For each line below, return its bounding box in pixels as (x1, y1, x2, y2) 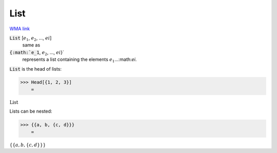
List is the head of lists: (9, 65, 62, 72)
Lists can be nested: (9, 108, 52, 115)
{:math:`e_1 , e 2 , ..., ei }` (9, 49, 64, 56)
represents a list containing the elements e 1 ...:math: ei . (22, 56, 137, 63)
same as (22, 42, 41, 48)
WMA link (9, 26, 30, 32)
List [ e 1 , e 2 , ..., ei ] (9, 35, 52, 42)
